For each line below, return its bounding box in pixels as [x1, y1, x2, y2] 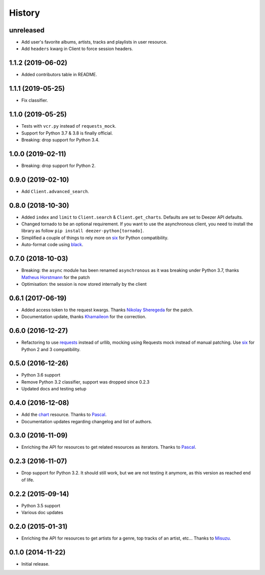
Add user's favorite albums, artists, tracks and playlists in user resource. [21, 39, 168, 45]
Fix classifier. [21, 97, 48, 103]
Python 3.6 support [21, 372, 61, 378]
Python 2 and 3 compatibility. [21, 346, 81, 352]
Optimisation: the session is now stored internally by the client [21, 281, 147, 287]
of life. [21, 477, 34, 483]
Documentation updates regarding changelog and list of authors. [21, 418, 152, 424]
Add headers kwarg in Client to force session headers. [21, 46, 133, 52]
